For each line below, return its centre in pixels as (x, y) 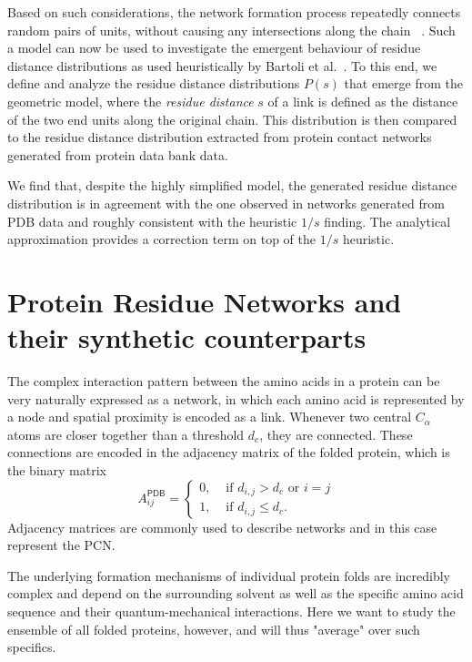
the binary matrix (57, 470)
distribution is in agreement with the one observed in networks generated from (226, 203)
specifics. (32, 647)
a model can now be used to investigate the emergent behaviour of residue (214, 48)
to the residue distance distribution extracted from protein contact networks (220, 137)
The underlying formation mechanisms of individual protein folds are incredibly (229, 575)
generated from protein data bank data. (118, 154)
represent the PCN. (61, 545)
